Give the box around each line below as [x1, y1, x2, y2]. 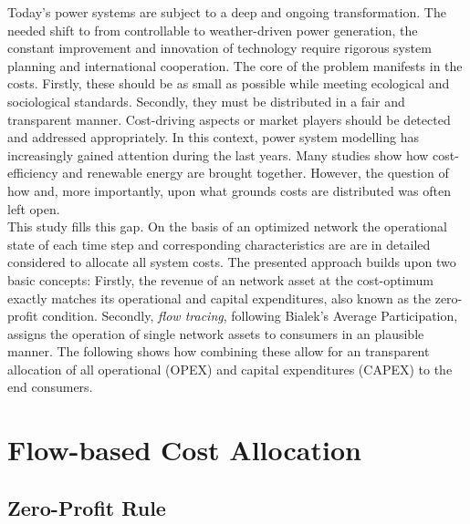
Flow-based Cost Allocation [7, 431, 361, 468]
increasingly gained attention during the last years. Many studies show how [7, 145, 429, 164]
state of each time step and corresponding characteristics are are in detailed [7, 234, 431, 253]
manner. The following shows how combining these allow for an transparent [7, 342, 430, 361]
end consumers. [7, 377, 93, 396]
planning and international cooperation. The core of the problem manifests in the [7, 56, 463, 75]
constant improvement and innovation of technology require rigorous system [7, 38, 432, 57]
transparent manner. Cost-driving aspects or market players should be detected [7, 109, 451, 128]
